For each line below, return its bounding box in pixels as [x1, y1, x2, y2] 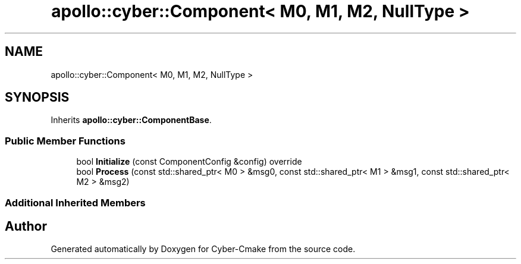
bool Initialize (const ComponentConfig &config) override [76, 156, 302, 167]
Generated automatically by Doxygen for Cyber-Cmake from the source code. [51, 244, 356, 254]
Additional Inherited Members [5, 196, 146, 209]
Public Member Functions [5, 134, 125, 147]
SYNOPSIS [5, 90, 70, 105]
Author [5, 218, 47, 234]
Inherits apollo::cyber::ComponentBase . [51, 115, 212, 125]
